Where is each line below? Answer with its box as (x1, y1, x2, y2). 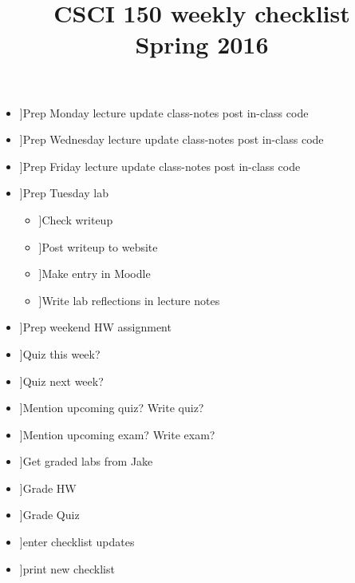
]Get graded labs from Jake (19, 453, 153, 470)
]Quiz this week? (19, 345, 101, 362)
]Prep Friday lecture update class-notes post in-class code (19, 157, 301, 174)
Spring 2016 (135, 28, 269, 61)
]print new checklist (19, 560, 115, 577)
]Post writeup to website (38, 238, 158, 255)
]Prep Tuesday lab (19, 184, 108, 201)
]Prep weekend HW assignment (19, 319, 172, 335)
